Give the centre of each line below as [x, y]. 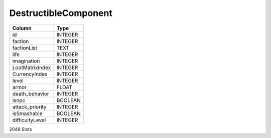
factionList [25, 47]
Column [22, 28]
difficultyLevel [29, 120]
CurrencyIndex [30, 74]
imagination [26, 61]
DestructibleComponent [61, 13]
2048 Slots [21, 129]
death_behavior [31, 93]
